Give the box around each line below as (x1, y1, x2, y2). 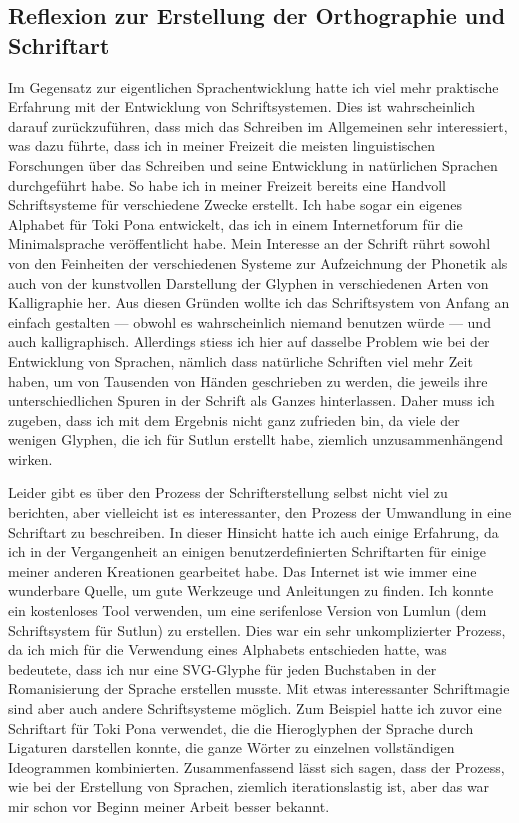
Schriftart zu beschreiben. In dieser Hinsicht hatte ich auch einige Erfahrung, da (8, 521, 499, 542)
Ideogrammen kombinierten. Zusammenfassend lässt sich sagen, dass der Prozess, (8, 756, 505, 777)
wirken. (8, 448, 53, 469)
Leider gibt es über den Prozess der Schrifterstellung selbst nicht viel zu (8, 482, 448, 503)
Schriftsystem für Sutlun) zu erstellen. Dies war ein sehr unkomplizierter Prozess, (8, 619, 506, 640)
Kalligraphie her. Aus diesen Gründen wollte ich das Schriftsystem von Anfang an (8, 292, 510, 313)
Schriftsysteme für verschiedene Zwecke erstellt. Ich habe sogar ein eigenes (8, 194, 463, 215)
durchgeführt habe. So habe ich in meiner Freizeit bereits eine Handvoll (8, 174, 447, 195)
